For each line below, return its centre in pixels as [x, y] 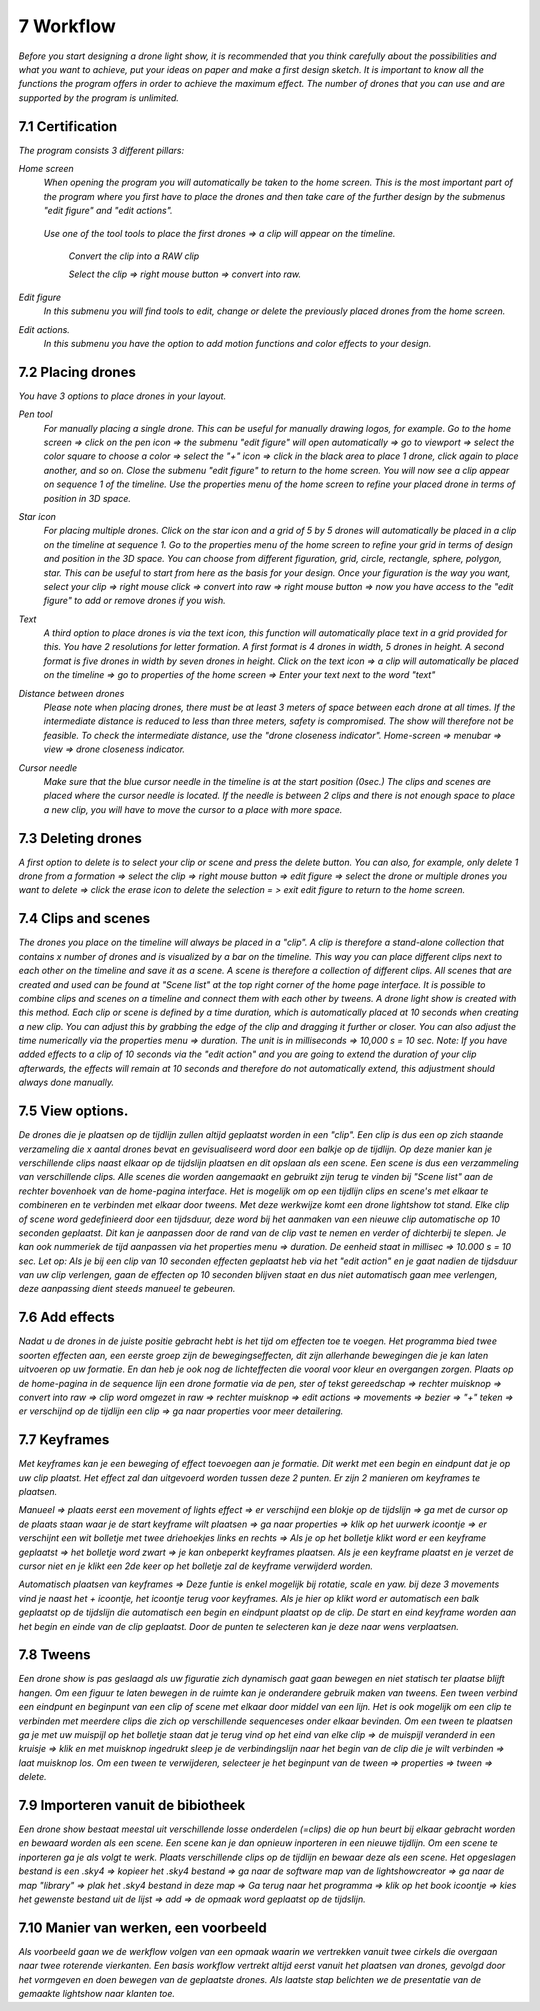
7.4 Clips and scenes [84, 918]
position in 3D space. [87, 498]
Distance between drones [71, 693]
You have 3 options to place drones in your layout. [122, 396]
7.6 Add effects [66, 1317]
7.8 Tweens [54, 1655]
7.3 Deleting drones [80, 838]
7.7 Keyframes [64, 1440]
